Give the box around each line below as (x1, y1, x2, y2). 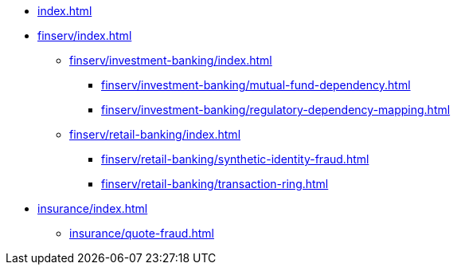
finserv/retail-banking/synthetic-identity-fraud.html (101, 152, 369, 166)
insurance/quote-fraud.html (69, 226, 214, 240)
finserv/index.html (37, 29, 132, 42)
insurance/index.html (37, 202, 148, 215)
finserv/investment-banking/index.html (69, 53, 272, 67)
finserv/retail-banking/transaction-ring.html (101, 177, 329, 190)
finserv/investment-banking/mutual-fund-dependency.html (101, 78, 411, 92)
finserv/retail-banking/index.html (69, 128, 241, 141)
